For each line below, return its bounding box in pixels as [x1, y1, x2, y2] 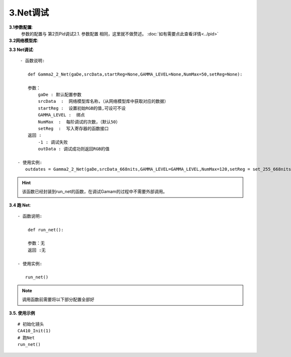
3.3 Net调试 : [9, 47, 34, 52]
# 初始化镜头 [17, 322, 44, 327]
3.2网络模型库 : [9, 38, 39, 44]
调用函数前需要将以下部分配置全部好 [22, 296, 95, 303]
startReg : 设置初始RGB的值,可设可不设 [38, 105, 126, 111]
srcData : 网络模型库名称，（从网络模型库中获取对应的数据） [38, 98, 169, 104]
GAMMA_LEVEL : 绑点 [38, 112, 85, 118]
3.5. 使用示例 [9, 310, 35, 316]
